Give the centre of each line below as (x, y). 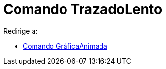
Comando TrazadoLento (83, 9)
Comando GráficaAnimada (65, 46)
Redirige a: (21, 31)
